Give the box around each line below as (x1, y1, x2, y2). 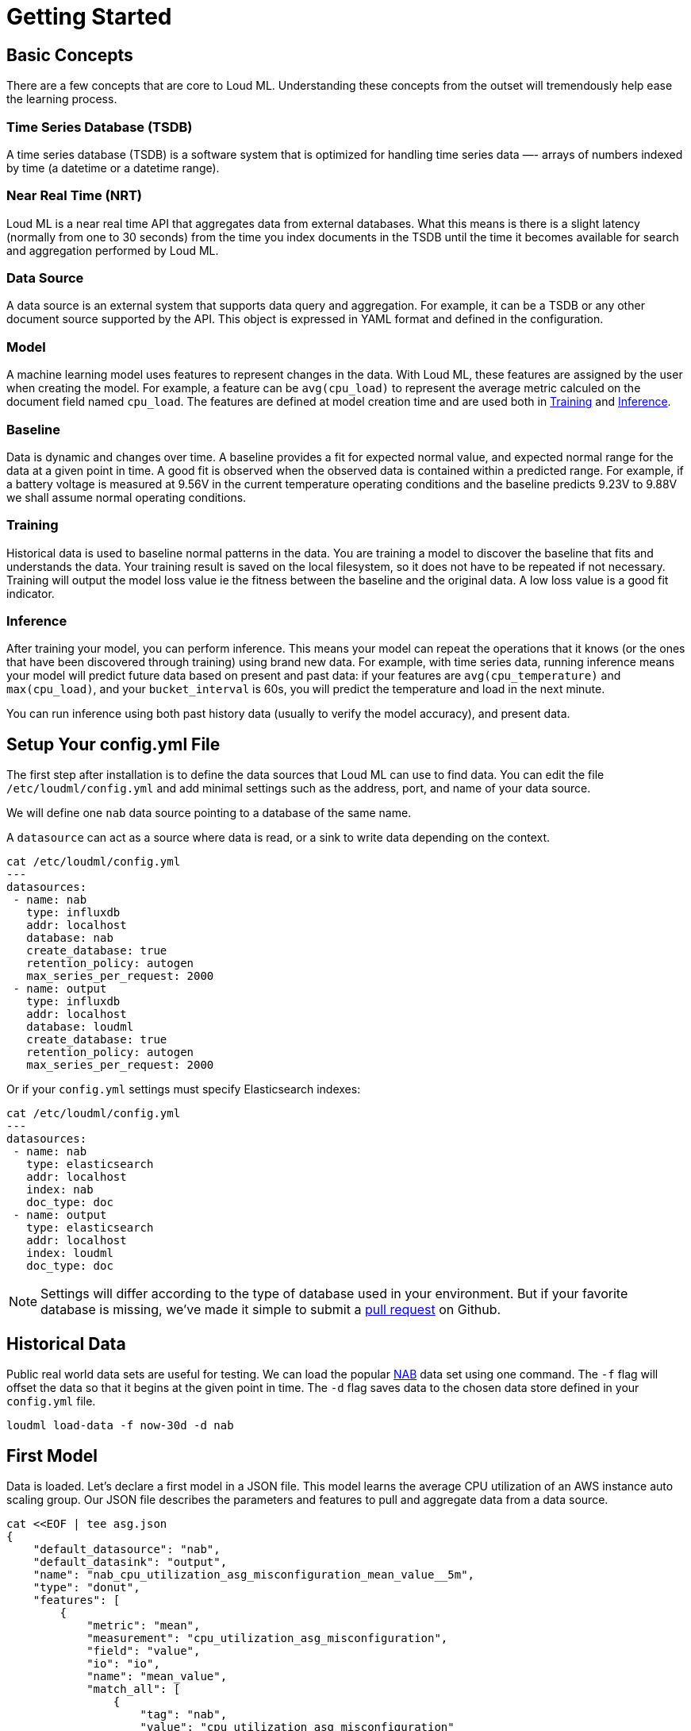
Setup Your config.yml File (6, 734, 221, 754)
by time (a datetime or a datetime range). (6, 160, 220, 175)
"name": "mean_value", (86, 1669, 228, 1683)
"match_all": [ (86, 1682, 181, 1695)
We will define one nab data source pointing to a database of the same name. (6, 806, 412, 820)
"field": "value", (86, 1644, 201, 1657)
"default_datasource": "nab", (33, 1542, 221, 1556)
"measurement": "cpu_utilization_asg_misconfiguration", (86, 1631, 448, 1644)
